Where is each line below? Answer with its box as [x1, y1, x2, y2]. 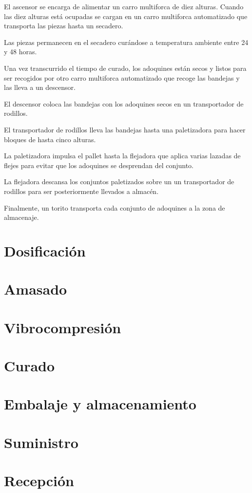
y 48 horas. [4, 46, 37, 57]
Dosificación [4, 240, 86, 260]
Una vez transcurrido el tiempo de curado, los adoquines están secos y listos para [4, 63, 247, 73]
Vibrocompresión [4, 317, 121, 337]
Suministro [4, 432, 78, 452]
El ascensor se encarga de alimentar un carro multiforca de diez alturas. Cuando [4, 1, 244, 11]
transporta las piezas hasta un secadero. [4, 21, 123, 31]
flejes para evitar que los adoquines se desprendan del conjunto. [4, 160, 194, 170]
